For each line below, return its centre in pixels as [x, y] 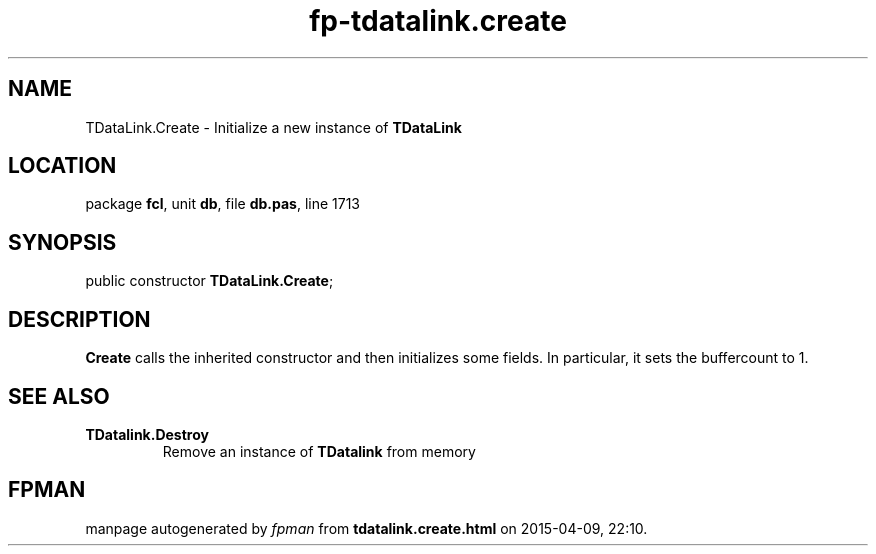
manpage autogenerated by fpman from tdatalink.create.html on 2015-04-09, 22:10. [366, 528]
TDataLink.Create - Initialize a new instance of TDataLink [273, 127]
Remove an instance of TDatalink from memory [319, 451]
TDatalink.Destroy [147, 434]
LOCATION [62, 166]
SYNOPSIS [62, 242]
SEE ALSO [59, 396]
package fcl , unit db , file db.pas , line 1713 [223, 204]
